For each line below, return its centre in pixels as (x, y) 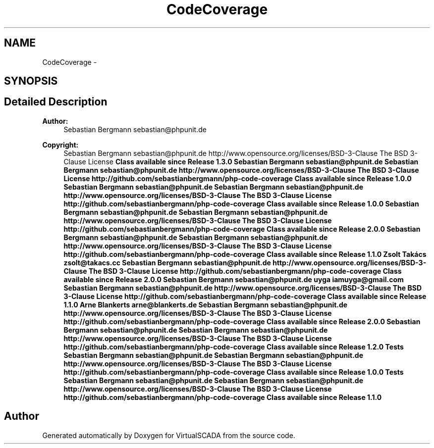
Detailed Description (56, 102)
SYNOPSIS (31, 81)
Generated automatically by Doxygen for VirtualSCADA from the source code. (169, 435)
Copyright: (60, 145)
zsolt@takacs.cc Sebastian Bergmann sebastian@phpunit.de (167, 262)
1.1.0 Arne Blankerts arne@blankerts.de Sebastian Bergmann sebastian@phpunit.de (206, 304)
